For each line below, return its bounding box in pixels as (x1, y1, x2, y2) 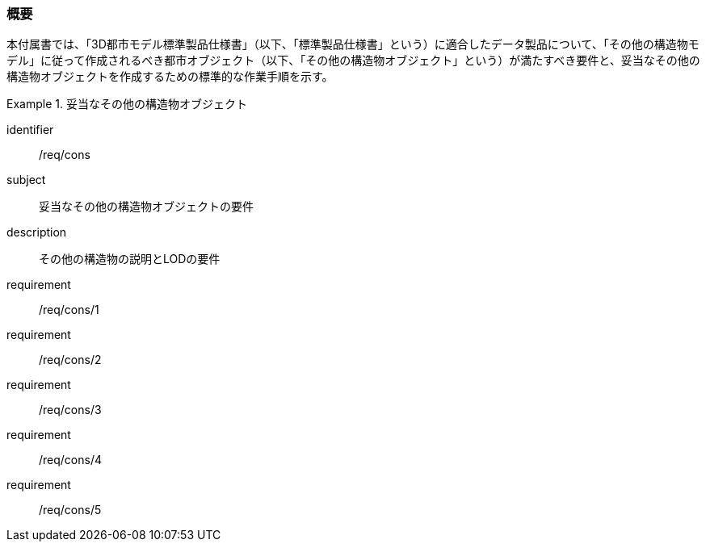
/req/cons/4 (39, 453, 103, 467)
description (6, 225, 67, 240)
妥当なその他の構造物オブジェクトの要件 (39, 199, 254, 214)
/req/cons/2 (39, 353, 102, 367)
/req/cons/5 (39, 503, 102, 517)
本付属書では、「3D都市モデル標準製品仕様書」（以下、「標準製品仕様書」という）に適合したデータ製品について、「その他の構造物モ (6, 37, 700, 52)
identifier (6, 123, 54, 137)
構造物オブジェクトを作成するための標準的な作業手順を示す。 (6, 69, 334, 84)
